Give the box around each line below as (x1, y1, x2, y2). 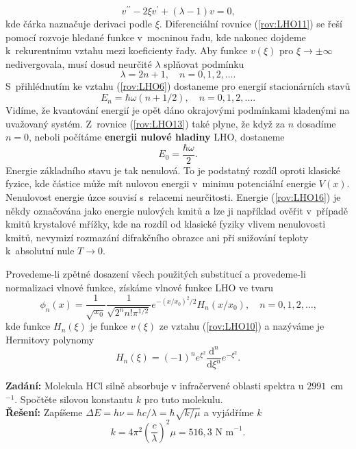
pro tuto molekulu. (144, 391, 223, 406)
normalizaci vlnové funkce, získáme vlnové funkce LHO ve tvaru (5, 280, 274, 294)
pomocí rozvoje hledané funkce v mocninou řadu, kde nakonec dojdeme (5, 29, 306, 44)
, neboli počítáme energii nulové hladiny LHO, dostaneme (29, 130, 285, 144)
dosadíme (296, 116, 336, 130)
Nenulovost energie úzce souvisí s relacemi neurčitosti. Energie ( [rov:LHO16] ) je (5, 190, 341, 204)
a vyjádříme (203, 405, 254, 420)
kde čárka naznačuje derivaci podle (5, 16, 152, 31)
